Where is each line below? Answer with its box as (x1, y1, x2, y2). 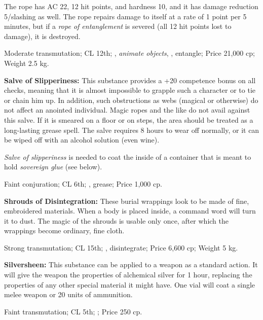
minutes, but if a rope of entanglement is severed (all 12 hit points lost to (4, 21, 232, 31)
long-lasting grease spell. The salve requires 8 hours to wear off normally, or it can (4, 124, 259, 135)
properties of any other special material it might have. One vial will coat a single (4, 279, 255, 290)
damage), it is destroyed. (4, 30, 81, 41)
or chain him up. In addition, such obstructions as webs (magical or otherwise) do (4, 94, 258, 105)
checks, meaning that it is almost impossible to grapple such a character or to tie (4, 85, 256, 95)
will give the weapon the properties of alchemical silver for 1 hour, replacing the (4, 269, 252, 280)
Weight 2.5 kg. (4, 57, 49, 68)
